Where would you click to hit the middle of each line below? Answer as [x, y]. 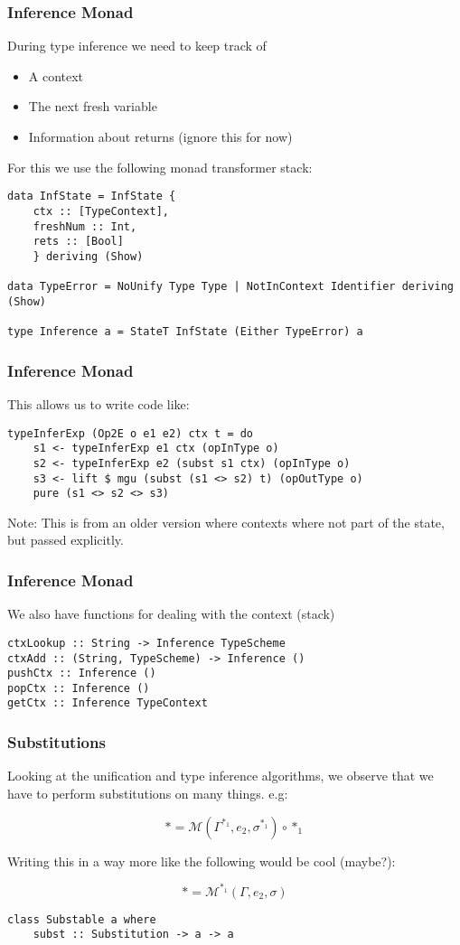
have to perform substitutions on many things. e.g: [148, 793]
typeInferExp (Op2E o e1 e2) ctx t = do [131, 433]
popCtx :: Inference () [79, 688]
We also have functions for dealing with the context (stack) [171, 614]
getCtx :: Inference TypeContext [108, 703]
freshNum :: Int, [85, 226]
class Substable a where [82, 919]
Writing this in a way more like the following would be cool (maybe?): [202, 861]
